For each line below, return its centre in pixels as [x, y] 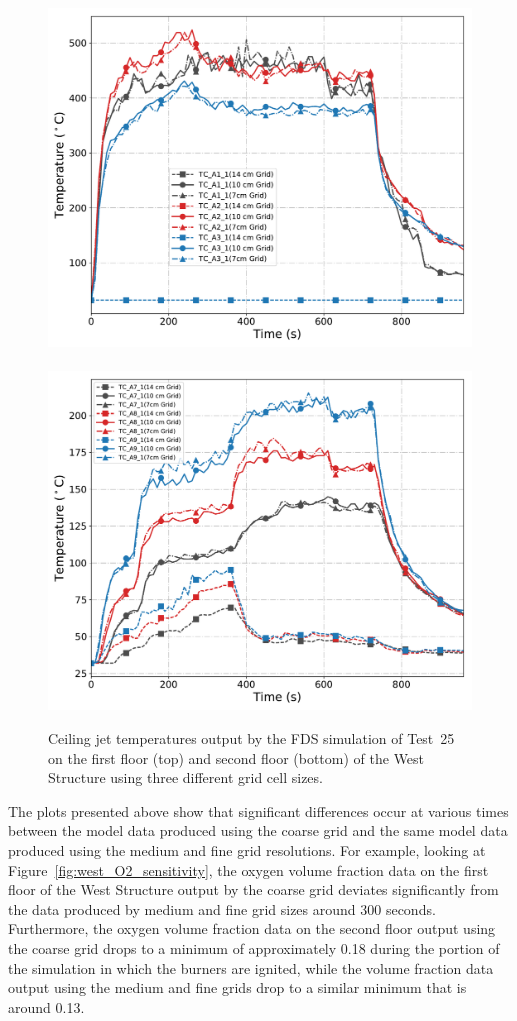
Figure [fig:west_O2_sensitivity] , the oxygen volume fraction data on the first [248, 869]
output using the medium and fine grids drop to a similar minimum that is [237, 987]
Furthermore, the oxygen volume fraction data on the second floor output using [252, 928]
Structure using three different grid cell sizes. [185, 777]
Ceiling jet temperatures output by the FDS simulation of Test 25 [251, 738]
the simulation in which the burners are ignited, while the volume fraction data [251, 967]
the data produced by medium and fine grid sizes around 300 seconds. [222, 908]
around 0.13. [46, 1006]
